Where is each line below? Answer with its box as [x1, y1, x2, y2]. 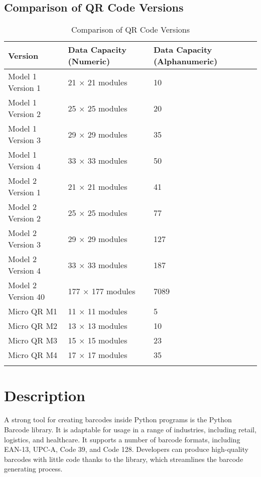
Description [4, 385, 86, 406]
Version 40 [8, 291, 45, 303]
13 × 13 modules [68, 320, 127, 332]
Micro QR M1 [8, 305, 58, 317]
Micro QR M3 [8, 334, 58, 346]
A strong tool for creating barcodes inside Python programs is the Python [4, 414, 232, 425]
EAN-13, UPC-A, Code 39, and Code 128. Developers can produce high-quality [4, 444, 248, 454]
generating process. [4, 463, 63, 474]
